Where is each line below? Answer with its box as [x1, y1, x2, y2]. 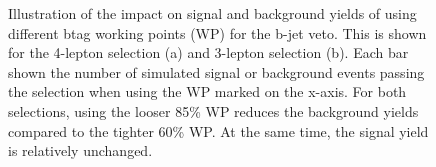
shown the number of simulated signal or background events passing [8, 61, 425, 82]
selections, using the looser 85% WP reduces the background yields [8, 100, 419, 121]
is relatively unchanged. [8, 140, 153, 161]
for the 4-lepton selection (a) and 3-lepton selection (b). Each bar [8, 42, 409, 63]
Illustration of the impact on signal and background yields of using [8, 3, 417, 23]
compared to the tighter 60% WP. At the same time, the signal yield [8, 120, 429, 141]
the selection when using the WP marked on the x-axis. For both [8, 81, 407, 102]
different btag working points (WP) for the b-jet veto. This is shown [8, 22, 427, 43]
